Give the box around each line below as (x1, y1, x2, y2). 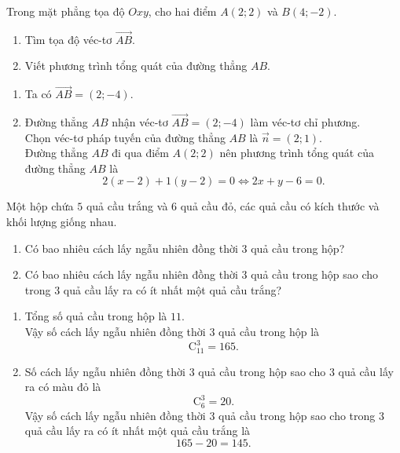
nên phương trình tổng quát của (219, 144, 374, 161)
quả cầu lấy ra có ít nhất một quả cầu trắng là (24, 422, 251, 439)
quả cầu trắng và (86, 198, 168, 214)
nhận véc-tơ (112, 114, 168, 130)
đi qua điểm (112, 144, 169, 161)
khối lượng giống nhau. (6, 214, 117, 229)
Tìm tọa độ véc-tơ (24, 31, 112, 47)
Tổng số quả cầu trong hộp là (24, 308, 167, 324)
